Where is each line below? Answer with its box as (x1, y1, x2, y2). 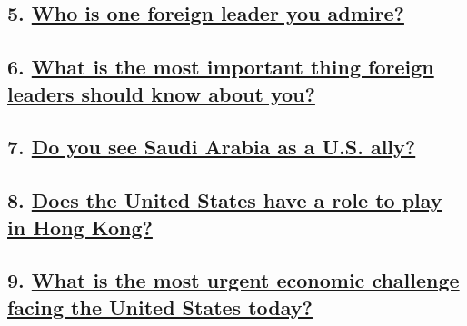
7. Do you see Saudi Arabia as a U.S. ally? (7, 133, 416, 161)
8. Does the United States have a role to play (7, 186, 442, 214)
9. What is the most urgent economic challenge (7, 266, 460, 294)
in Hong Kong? (7, 212, 153, 241)
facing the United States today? (7, 292, 313, 321)
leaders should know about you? (7, 79, 315, 107)
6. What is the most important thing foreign (7, 53, 434, 81)
